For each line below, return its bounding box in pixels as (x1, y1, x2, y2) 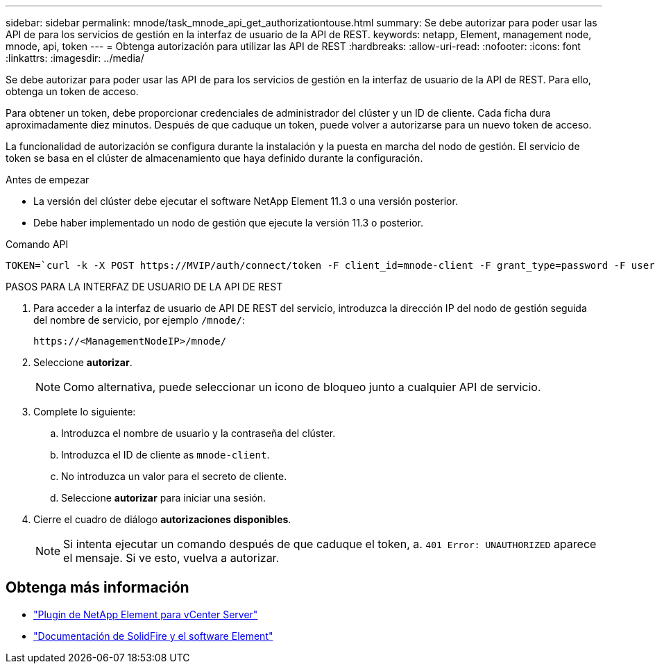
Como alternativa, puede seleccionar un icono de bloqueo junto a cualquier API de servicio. (63, 380, 541, 394)
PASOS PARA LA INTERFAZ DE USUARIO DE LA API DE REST (6, 281, 283, 292)
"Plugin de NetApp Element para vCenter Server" (33, 608, 258, 620)
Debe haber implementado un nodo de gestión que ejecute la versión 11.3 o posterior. (33, 217, 423, 229)
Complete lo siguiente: (33, 406, 136, 418)
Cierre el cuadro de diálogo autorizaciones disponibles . (33, 513, 291, 525)
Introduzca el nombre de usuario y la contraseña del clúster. (61, 427, 336, 439)
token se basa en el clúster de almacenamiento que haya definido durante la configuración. (6, 152, 423, 164)
